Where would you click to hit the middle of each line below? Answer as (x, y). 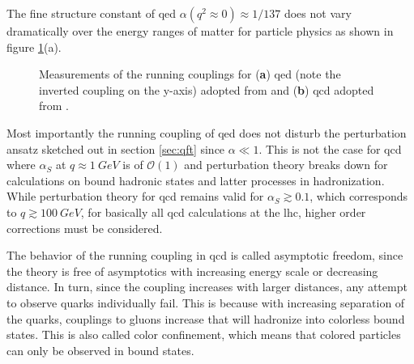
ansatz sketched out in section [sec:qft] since (116, 148)
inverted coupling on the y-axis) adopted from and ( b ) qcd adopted (207, 89)
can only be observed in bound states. (100, 350)
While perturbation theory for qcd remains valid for (135, 196)
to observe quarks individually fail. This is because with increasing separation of (206, 302)
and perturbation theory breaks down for (286, 165)
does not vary (318, 13)
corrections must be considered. (85, 228)
